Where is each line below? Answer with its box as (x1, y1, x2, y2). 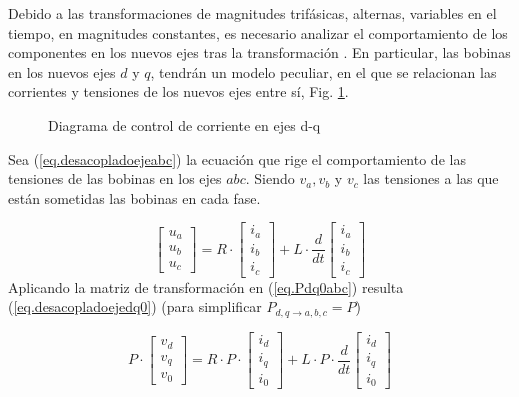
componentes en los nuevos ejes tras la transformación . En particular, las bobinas (8, 42, 511, 63)
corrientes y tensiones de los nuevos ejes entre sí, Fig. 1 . (8, 81, 349, 102)
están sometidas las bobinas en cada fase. (8, 187, 261, 208)
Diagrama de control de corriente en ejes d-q (48, 114, 321, 135)
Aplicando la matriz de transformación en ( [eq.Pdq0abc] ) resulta (8, 276, 404, 297)
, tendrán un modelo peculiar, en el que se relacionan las (150, 61, 497, 82)
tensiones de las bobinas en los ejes (8, 168, 222, 189)
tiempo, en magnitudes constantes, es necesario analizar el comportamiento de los (8, 22, 508, 43)
